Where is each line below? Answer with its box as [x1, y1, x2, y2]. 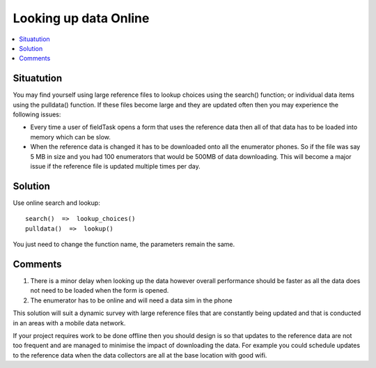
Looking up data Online [13, 10, 150, 26]
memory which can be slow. [30, 132, 111, 141]
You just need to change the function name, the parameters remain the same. [13, 240, 235, 249]
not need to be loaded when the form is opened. [30, 286, 169, 295]
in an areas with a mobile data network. [13, 319, 126, 327]
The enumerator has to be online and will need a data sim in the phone [30, 296, 233, 305]
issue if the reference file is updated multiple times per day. [30, 162, 201, 170]
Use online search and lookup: [13, 199, 100, 207]
